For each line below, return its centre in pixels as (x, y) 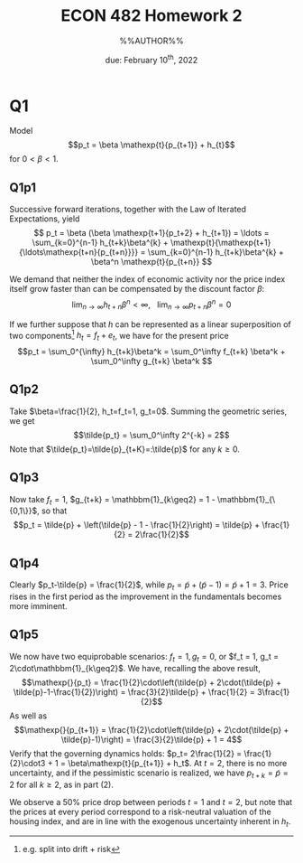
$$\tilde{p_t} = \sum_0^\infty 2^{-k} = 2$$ (151, 435)
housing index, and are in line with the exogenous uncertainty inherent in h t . (150, 822)
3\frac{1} (273, 691)
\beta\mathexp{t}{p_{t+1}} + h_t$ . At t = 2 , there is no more (177, 763)
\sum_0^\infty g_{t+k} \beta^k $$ (151, 361)
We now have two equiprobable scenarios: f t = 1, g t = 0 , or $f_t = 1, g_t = (144, 657)
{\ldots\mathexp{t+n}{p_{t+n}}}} (79, 252)
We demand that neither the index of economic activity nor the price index (147, 279)
